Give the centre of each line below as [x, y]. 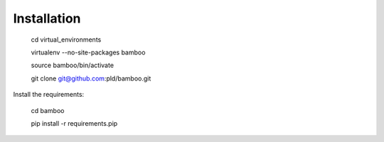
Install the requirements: [49, 95]
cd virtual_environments [66, 40]
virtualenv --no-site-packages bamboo [88, 52]
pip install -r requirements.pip [74, 123]
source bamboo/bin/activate [72, 65]
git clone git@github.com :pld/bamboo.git [91, 78]
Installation [47, 18]
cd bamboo [48, 110]
